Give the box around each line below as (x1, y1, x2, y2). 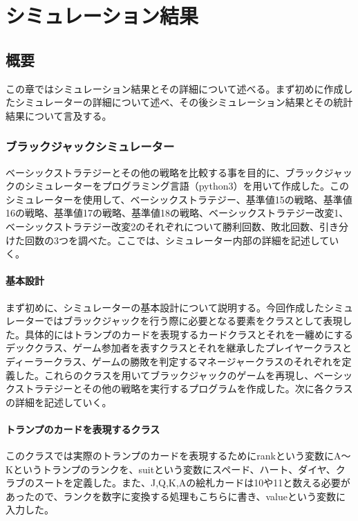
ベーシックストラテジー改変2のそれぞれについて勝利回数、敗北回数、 (6, 219, 319, 233)
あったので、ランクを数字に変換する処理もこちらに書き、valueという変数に (6, 488, 346, 503)
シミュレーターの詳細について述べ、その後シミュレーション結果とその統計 (15, 95, 353, 109)
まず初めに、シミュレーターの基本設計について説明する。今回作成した (6, 300, 324, 314)
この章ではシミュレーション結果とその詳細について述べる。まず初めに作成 (6, 81, 343, 95)
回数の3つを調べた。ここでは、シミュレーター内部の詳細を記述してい (24, 232, 339, 247)
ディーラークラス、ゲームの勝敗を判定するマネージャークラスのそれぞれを (6, 354, 342, 368)
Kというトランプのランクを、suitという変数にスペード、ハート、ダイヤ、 (6, 461, 336, 476)
